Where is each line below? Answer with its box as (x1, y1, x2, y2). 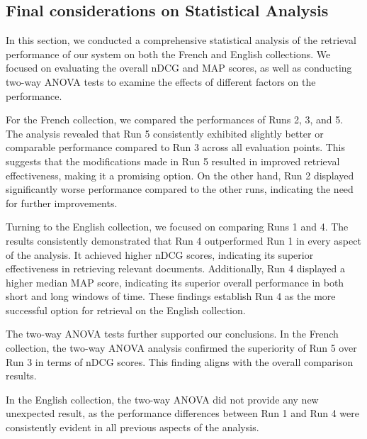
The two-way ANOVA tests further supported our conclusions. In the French (6, 326, 339, 341)
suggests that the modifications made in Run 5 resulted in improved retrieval (6, 153, 340, 168)
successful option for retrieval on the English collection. (6, 302, 246, 317)
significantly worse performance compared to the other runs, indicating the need (6, 182, 354, 196)
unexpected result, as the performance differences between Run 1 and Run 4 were (6, 406, 359, 421)
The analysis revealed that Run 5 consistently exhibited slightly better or (6, 126, 324, 140)
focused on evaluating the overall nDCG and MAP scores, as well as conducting (6, 60, 352, 75)
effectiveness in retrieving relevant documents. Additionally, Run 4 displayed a (6, 261, 345, 276)
